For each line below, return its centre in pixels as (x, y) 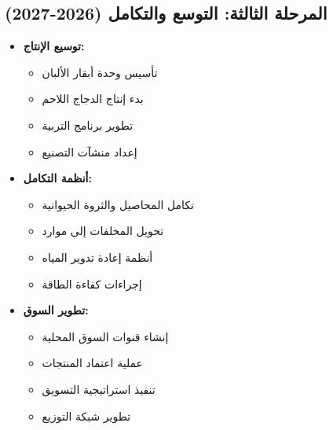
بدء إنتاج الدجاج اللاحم (93, 99)
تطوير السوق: (56, 310)
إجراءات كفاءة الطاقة (92, 283)
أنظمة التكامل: (57, 178)
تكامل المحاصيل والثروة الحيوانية (118, 204)
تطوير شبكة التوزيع (86, 415)
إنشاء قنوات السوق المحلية (105, 336)
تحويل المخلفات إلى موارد (103, 231)
